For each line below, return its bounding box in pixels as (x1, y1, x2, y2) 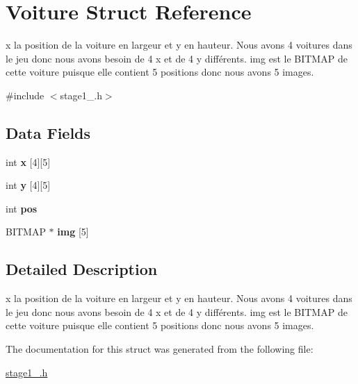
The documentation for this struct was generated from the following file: (6, 342, 314, 356)
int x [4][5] (6, 154, 51, 169)
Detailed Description (6, 258, 158, 280)
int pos (6, 201, 38, 215)
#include (6, 87, 44, 102)
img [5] (57, 224, 89, 239)
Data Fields (6, 122, 91, 143)
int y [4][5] (6, 178, 51, 192)
